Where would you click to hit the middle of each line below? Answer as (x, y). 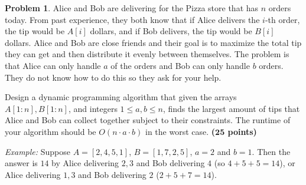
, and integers (93, 108)
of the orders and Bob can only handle (180, 65)
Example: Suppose (38, 151)
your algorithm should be (51, 131)
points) (242, 131)
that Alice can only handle (53, 65)
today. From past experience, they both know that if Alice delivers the (132, 19)
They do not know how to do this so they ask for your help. (113, 77)
